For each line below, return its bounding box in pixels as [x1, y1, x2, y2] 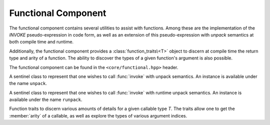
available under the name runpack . [9, 96, 82, 102]
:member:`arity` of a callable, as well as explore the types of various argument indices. [9, 112, 187, 118]
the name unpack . [9, 80, 47, 86]
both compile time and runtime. [9, 39, 74, 45]
